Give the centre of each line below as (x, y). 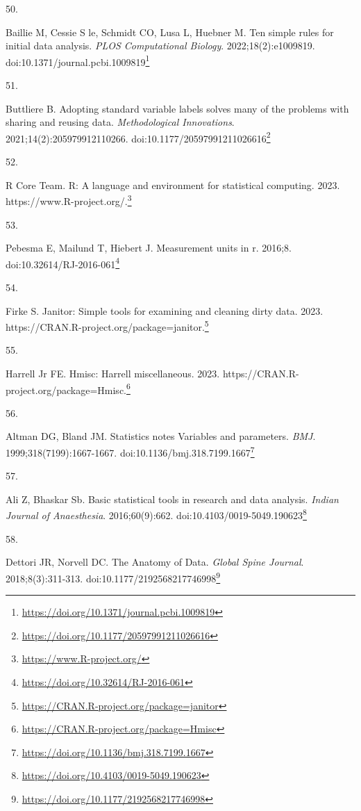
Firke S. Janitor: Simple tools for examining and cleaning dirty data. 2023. (165, 310)
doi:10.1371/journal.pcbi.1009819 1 (78, 60)
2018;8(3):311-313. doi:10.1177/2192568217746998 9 (113, 577)
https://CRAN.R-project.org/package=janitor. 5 (107, 326)
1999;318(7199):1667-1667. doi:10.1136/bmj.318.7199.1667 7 (130, 451)
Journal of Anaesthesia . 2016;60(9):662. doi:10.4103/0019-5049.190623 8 (156, 514)
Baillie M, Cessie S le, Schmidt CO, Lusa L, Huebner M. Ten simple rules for (170, 32)
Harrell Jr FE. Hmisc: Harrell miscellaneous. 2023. (113, 373)
